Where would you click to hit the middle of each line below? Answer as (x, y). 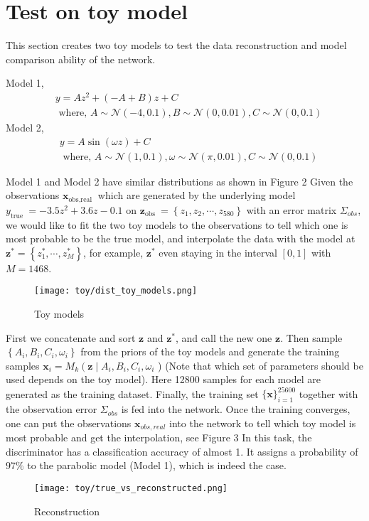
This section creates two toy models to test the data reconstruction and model (176, 45)
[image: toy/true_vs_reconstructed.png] (131, 489)
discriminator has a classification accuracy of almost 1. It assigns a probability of (182, 451)
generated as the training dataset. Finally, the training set (132, 393)
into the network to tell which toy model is (263, 423)
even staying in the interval (218, 252)
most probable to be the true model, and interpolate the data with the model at (181, 238)
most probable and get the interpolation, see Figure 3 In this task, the (159, 437)
